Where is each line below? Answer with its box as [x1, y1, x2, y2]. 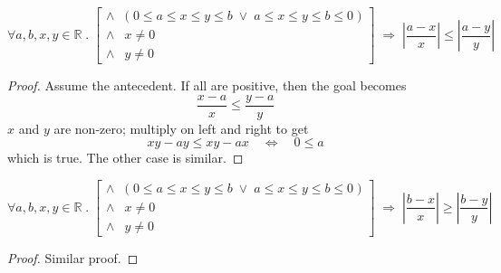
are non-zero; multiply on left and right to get [53, 118, 309, 137]
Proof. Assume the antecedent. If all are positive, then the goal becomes [7, 76, 407, 95]
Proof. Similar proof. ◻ [7, 249, 139, 268]
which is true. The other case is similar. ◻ [7, 148, 244, 167]
